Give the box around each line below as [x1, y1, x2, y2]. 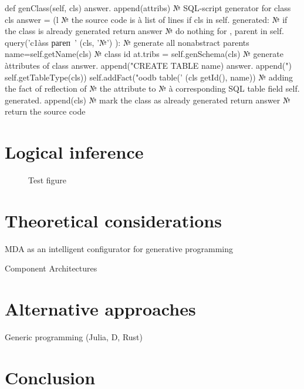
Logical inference [5, 140, 144, 164]
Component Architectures [5, 262, 97, 274]
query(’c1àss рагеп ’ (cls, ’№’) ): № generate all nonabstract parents [5, 36, 249, 48]
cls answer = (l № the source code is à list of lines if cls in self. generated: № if [5, 13, 288, 25]
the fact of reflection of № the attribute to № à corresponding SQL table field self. [5, 82, 300, 95]
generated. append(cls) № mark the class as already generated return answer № [5, 93, 291, 106]
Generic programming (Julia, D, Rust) [5, 331, 143, 343]
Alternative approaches [5, 297, 196, 321]
